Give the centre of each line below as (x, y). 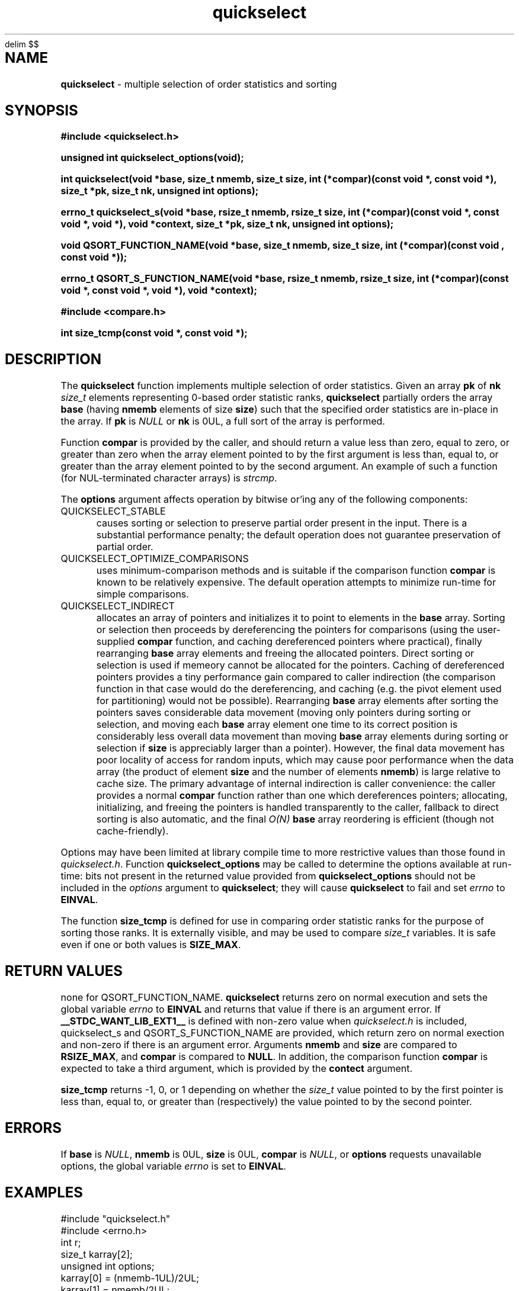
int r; (71, 1242)
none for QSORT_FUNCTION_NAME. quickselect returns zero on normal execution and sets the (274, 998)
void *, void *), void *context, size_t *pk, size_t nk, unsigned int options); (227, 224)
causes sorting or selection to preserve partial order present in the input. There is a (282, 523)
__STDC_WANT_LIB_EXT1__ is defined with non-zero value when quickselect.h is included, (264, 1021)
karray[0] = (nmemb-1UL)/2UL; (130, 1278)
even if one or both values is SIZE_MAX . (151, 945)
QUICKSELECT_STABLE (113, 511)
